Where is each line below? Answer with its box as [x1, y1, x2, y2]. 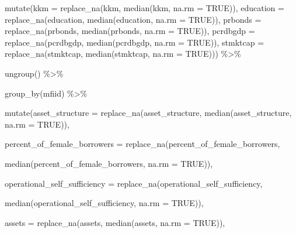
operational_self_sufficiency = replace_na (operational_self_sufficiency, [5, 177, 263, 189]
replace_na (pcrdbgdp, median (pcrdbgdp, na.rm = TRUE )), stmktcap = [5, 36, 264, 48]
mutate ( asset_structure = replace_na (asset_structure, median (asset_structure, [5, 107, 292, 119]
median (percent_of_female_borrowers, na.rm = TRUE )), [5, 157, 213, 169]
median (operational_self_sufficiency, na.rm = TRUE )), [5, 197, 204, 209]
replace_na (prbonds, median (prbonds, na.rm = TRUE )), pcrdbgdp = [5, 25, 255, 37]
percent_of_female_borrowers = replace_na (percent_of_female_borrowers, [5, 138, 280, 150]
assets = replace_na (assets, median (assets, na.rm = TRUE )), [5, 216, 225, 228]
